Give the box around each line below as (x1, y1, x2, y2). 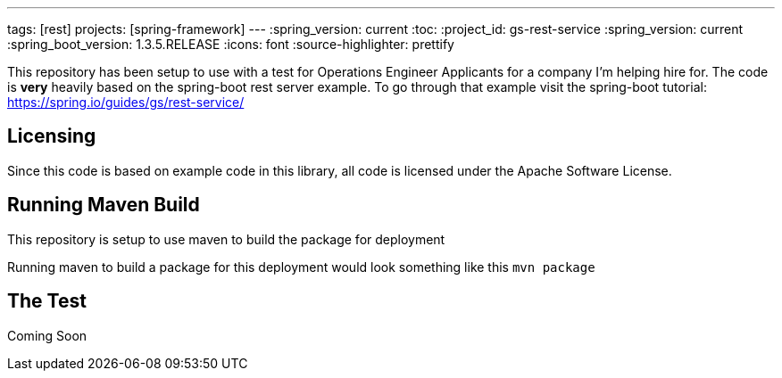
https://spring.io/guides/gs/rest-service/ (7, 94, 245, 110)
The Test (7, 290, 87, 313)
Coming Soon (7, 327, 87, 343)
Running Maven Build (7, 193, 200, 217)
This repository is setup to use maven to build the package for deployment (7, 231, 445, 247)
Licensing (7, 125, 96, 148)
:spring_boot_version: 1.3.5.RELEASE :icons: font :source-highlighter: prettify (7, 37, 454, 52)
